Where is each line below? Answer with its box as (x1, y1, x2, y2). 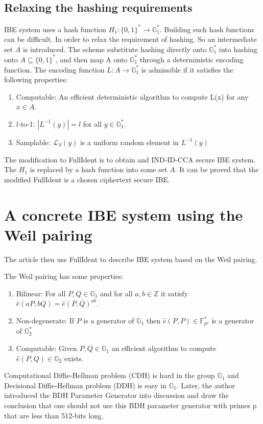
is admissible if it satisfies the (141, 64, 233, 75)
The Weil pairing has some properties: (4, 271, 124, 281)
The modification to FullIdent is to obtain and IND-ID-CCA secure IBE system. (4, 154, 256, 164)
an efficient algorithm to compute (111, 343, 216, 354)
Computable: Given (16, 343, 77, 354)
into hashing (219, 43, 257, 54)
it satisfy (160, 288, 188, 298)
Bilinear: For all (16, 288, 66, 298)
